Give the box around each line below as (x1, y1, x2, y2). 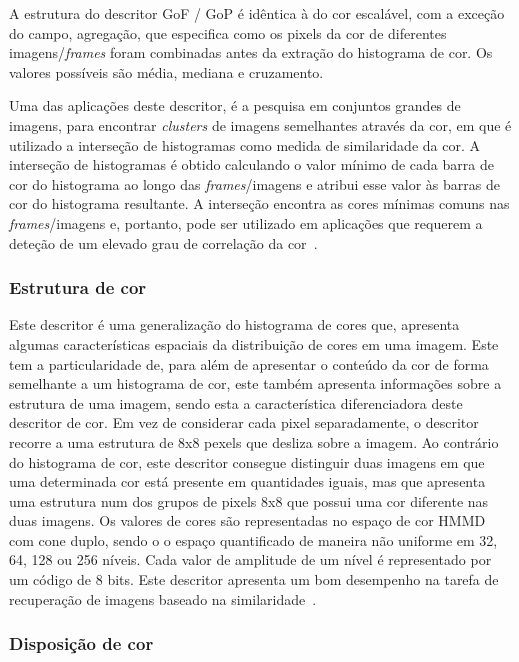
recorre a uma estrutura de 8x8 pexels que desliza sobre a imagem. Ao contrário (9, 431, 499, 452)
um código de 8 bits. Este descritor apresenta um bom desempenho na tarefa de (9, 569, 499, 590)
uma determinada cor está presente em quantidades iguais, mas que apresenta (9, 471, 486, 492)
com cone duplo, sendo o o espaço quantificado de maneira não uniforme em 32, (9, 529, 498, 550)
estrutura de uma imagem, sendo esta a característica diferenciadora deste (9, 392, 463, 413)
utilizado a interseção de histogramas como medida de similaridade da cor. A (9, 134, 480, 155)
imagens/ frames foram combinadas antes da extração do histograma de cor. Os (9, 42, 493, 63)
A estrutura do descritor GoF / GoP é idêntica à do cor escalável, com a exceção (9, 3, 505, 23)
